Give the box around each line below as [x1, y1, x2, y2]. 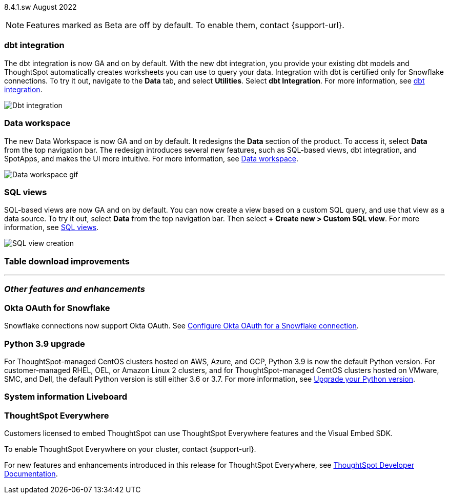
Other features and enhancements [4, 284, 145, 295]
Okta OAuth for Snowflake [4, 302, 110, 313]
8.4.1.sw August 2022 [4, 3, 77, 11]
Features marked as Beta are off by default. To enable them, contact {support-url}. [26, 20, 344, 30]
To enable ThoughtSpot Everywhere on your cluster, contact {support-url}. [4, 445, 256, 453]
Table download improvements [4, 256, 130, 266]
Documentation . [4, 469, 58, 478]
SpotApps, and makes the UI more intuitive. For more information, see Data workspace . [4, 154, 298, 163]
